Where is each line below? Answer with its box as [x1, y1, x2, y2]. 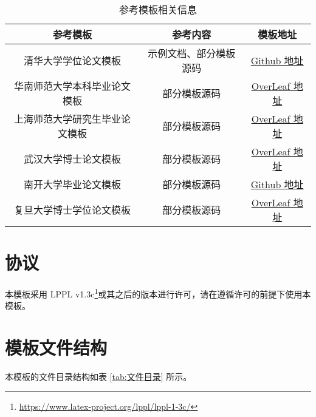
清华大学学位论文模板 [24, 53, 122, 67]
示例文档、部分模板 [148, 46, 236, 60]
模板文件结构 [5, 335, 108, 360]
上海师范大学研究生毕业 [14, 112, 122, 126]
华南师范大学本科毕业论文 [14, 79, 131, 93]
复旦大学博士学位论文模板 [14, 203, 131, 217]
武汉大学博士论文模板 [24, 152, 122, 166]
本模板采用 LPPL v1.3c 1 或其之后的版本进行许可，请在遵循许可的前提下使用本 [5, 286, 311, 300]
